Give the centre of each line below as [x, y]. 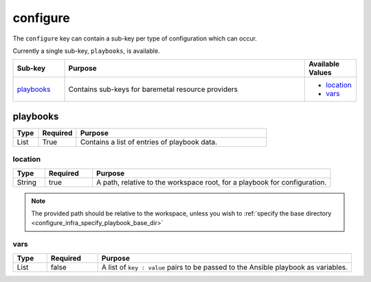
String [27, 182]
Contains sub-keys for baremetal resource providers [153, 89]
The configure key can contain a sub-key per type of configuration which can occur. [135, 38]
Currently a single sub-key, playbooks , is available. [87, 51]
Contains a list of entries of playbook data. [149, 142]
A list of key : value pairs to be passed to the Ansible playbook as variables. [225, 267]
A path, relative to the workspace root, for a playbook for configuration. [212, 182]
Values [320, 73]
